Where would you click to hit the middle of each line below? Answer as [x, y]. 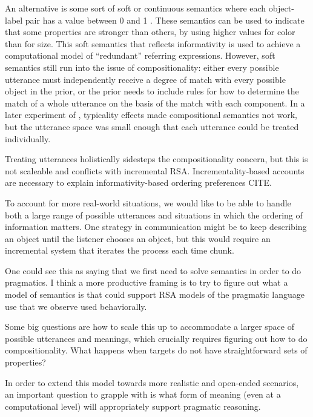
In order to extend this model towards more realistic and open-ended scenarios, [152, 382]
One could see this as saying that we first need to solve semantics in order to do [153, 270]
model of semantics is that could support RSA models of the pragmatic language [155, 294]
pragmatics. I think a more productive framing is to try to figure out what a [147, 282]
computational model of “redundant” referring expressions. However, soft [140, 55]
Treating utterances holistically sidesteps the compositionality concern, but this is [156, 159]
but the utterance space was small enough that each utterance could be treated [152, 126]
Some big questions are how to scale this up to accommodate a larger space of [150, 327]
